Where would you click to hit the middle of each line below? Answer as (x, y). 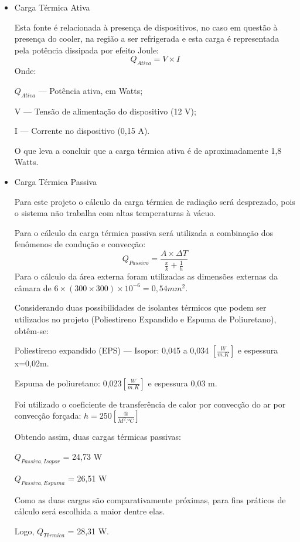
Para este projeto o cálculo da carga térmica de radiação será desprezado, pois (155, 201)
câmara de (33, 287)
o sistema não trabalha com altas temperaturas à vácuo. (115, 213)
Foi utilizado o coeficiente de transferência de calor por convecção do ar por (150, 404)
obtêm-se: (32, 330)
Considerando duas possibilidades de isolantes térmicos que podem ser (140, 307)
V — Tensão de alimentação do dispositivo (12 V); (105, 111)
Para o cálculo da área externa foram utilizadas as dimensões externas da (146, 276)
